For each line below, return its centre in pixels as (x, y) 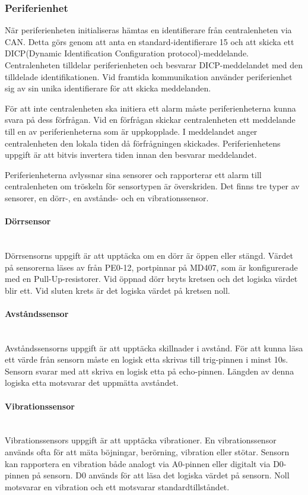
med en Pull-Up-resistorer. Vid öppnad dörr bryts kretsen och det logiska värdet (151, 279)
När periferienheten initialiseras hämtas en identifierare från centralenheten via (148, 30)
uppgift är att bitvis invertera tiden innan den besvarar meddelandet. (131, 155)
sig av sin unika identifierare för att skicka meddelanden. (108, 88)
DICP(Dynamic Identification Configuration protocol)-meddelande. (127, 53)
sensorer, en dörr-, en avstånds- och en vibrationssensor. (107, 197)
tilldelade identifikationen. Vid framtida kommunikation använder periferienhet (149, 76)
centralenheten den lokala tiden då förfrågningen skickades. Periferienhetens (143, 143)
